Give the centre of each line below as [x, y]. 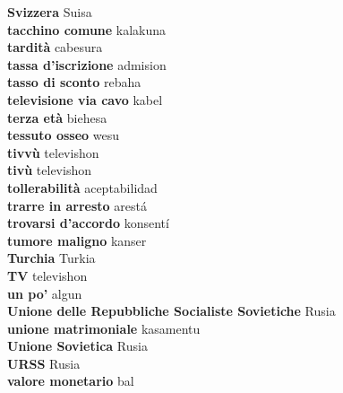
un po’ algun [45, 293]
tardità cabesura [55, 47]
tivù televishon [49, 170]
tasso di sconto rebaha [74, 82]
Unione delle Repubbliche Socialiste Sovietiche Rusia [171, 311]
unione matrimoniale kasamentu [104, 328]
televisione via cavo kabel [85, 99]
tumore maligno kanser [77, 240]
